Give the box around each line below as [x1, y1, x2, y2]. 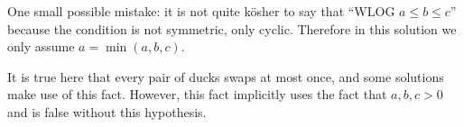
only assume [7, 37, 75, 56]
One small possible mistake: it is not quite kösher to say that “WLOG [7, 2, 395, 20]
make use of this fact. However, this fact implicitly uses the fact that [7, 85, 387, 104]
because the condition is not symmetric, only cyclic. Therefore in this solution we [7, 19, 457, 38]
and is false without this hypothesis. [7, 102, 207, 121]
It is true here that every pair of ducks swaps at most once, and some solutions [7, 67, 444, 86]
